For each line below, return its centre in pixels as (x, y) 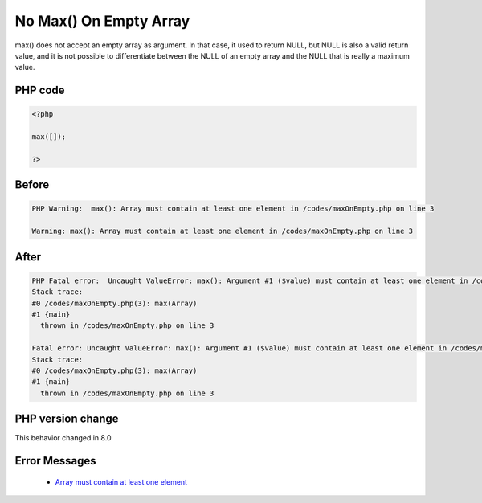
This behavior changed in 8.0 (63, 438)
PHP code (40, 90)
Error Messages (55, 461)
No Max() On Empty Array (102, 21)
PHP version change (67, 419)
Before (32, 185)
